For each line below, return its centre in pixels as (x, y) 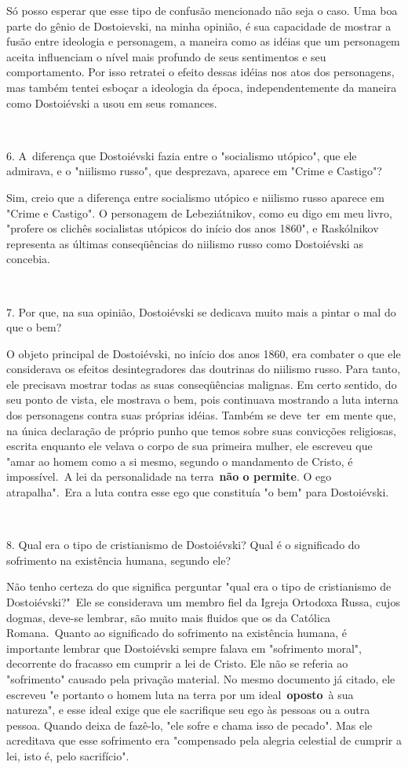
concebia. (28, 259)
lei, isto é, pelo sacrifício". (68, 755)
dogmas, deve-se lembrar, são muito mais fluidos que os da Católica (169, 617)
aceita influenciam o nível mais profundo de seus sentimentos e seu (166, 56)
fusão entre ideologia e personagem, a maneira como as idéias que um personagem (203, 41)
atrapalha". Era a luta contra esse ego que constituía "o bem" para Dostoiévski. (198, 492)
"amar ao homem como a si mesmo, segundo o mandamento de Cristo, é (180, 461)
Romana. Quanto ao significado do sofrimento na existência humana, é (177, 633)
